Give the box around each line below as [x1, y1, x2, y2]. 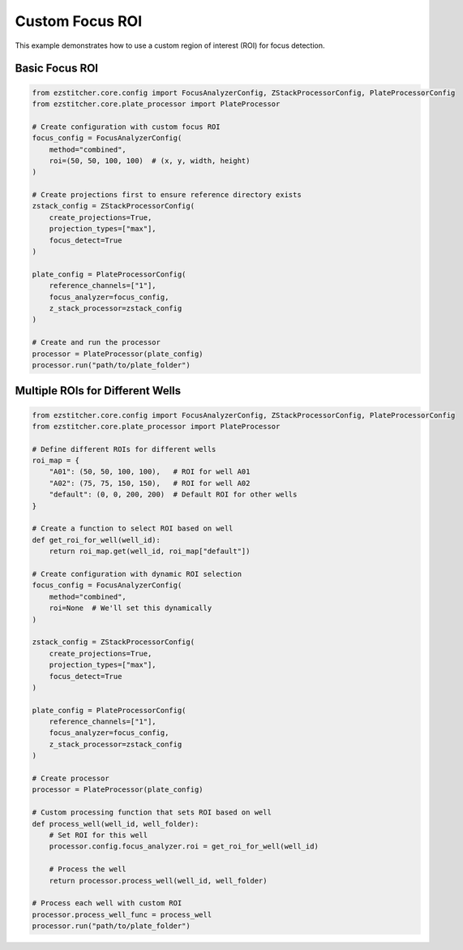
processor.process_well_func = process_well [32, 909, 212, 919]
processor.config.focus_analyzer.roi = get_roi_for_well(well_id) [49, 842, 319, 851]
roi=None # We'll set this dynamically [49, 604, 212, 613]
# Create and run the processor [32, 337, 161, 347]
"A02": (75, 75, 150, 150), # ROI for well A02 [49, 479, 251, 488]
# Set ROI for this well [49, 830, 148, 840]
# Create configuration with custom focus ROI [32, 122, 221, 131]
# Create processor [32, 774, 109, 783]
